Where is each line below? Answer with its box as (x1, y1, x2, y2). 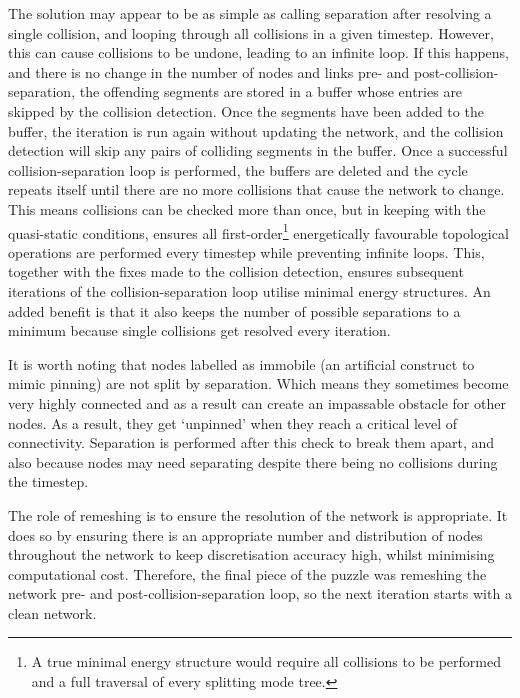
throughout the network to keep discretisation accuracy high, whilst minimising (8, 544, 495, 565)
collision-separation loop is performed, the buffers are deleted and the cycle (8, 159, 468, 180)
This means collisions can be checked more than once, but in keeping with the (8, 198, 486, 219)
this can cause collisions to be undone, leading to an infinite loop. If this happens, (8, 42, 510, 63)
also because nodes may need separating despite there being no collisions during (8, 451, 498, 472)
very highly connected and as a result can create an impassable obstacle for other (8, 392, 506, 413)
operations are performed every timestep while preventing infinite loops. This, (8, 241, 485, 262)
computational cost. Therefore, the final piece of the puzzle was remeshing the (8, 563, 487, 584)
